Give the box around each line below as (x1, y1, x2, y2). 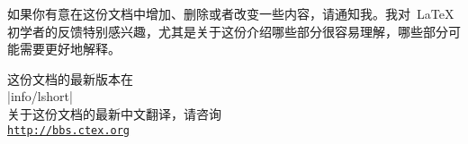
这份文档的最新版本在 (7, 69, 133, 88)
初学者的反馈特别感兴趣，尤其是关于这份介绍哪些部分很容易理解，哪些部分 (7, 21, 448, 40)
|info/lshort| (7, 87, 73, 106)
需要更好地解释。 (19, 39, 121, 58)
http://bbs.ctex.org (7, 123, 130, 137)
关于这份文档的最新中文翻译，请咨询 (7, 104, 221, 123)
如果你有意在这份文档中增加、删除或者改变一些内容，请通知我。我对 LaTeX (7, 4, 454, 22)
